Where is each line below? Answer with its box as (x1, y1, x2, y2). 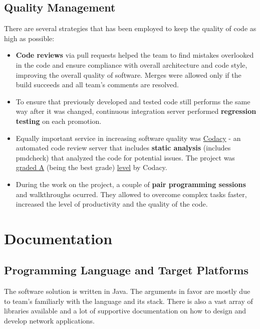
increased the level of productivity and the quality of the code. (16, 199, 208, 209)
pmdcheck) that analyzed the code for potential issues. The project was (16, 152, 235, 162)
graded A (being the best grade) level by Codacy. (16, 162, 167, 173)
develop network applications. (4, 315, 95, 326)
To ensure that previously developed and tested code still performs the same (16, 96, 250, 106)
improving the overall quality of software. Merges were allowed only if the (16, 69, 241, 80)
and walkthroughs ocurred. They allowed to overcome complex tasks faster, (16, 189, 247, 199)
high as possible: (4, 33, 55, 43)
